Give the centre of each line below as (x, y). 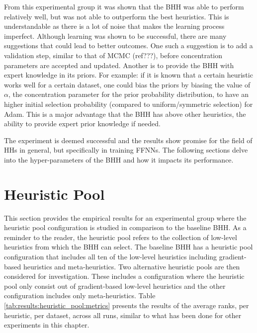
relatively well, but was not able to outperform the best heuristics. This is (117, 16)
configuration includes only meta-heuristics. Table (80, 295)
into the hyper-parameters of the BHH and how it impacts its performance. (119, 159)
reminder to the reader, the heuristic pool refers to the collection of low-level (121, 237)
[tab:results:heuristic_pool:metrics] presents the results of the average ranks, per (127, 305)
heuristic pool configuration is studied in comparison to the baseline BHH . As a (125, 227)
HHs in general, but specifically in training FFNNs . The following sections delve (126, 150)
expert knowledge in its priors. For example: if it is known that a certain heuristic (128, 75)
